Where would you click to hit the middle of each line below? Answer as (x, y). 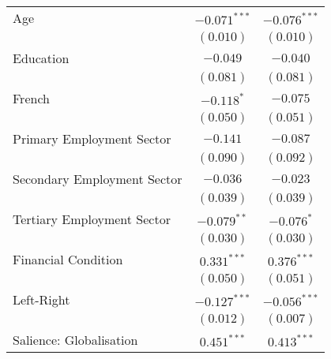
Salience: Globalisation (75, 340)
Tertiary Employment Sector (92, 219)
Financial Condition (68, 259)
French (31, 98)
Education (41, 58)
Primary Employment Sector (92, 138)
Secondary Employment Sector (98, 179)
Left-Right (41, 299)
